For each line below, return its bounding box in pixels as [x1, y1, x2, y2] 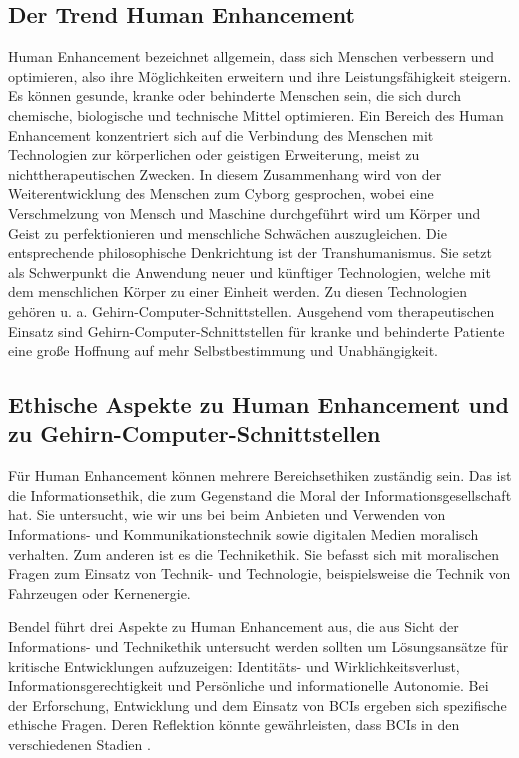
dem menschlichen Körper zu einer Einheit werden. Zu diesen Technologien [8, 281, 467, 302]
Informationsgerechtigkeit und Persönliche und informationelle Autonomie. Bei [8, 675, 489, 696]
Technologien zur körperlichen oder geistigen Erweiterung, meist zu [8, 144, 420, 165]
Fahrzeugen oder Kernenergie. [8, 582, 191, 603]
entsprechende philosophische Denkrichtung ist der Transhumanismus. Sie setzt [8, 242, 492, 263]
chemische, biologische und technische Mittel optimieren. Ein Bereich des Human [8, 104, 504, 125]
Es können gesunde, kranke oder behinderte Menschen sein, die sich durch [8, 85, 462, 106]
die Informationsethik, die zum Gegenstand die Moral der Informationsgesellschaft [8, 484, 512, 505]
